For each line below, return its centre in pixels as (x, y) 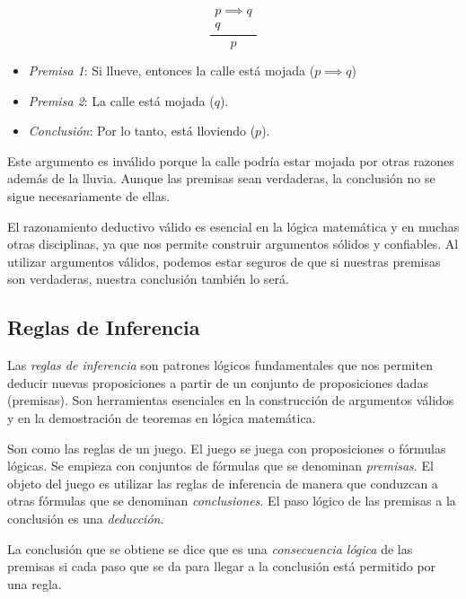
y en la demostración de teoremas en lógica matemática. (162, 418)
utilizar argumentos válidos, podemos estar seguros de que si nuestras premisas (224, 261)
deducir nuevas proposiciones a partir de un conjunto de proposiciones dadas (218, 382)
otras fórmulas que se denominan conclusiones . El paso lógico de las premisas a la (232, 501)
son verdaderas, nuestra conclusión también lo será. (148, 279)
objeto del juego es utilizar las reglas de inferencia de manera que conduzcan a (223, 483)
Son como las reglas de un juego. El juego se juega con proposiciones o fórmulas (227, 448)
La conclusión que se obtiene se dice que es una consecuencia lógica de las (210, 548)
